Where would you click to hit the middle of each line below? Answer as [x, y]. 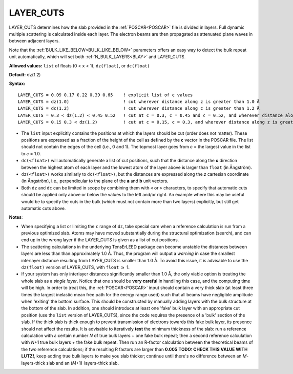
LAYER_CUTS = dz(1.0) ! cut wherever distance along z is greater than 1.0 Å [139, 102]
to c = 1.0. [31, 153]
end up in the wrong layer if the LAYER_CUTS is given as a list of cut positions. [100, 240]
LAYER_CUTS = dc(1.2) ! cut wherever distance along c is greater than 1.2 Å [139, 108]
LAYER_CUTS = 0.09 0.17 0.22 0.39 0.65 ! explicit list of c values [105, 95]
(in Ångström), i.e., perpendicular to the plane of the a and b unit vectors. [95, 181]
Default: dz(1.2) [25, 74]
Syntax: [17, 83]
